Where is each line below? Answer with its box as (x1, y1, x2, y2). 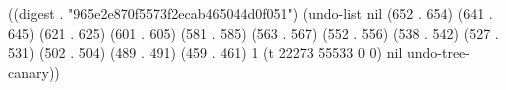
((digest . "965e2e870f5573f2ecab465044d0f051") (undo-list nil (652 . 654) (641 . (8, 3, 493, 23)
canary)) (8, 61, 60, 82)
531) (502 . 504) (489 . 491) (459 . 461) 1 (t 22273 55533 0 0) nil (8, 42, 403, 63)
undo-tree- (406, 42, 470, 63)
